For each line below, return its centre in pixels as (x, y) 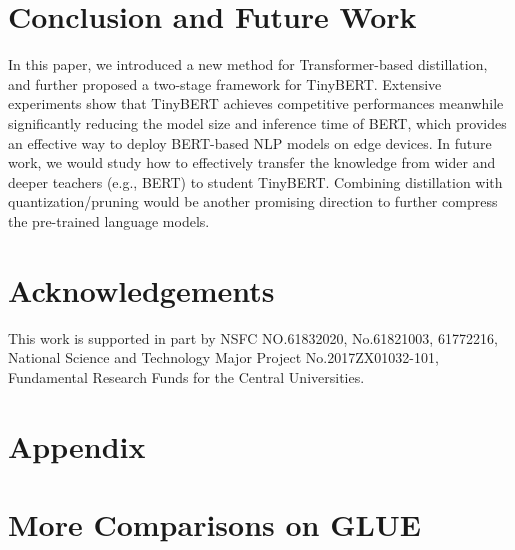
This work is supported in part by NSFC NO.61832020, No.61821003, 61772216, (253, 337)
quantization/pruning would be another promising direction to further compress (253, 201)
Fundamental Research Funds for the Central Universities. (186, 376)
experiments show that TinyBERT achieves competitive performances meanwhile (256, 103)
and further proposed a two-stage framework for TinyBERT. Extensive (225, 83)
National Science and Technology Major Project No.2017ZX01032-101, (223, 357)
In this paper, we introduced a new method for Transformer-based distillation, (248, 64)
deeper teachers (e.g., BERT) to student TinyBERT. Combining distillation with (255, 181)
